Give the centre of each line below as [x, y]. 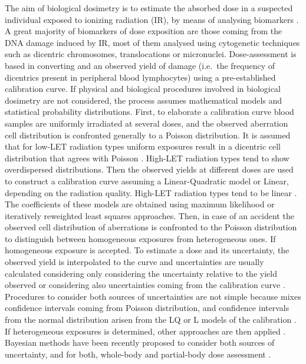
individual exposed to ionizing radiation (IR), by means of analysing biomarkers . [152, 19]
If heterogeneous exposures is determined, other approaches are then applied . [145, 331]
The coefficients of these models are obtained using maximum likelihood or [140, 204]
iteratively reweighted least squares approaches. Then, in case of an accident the [149, 215]
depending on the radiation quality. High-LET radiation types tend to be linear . [151, 192]
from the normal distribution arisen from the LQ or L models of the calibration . [151, 320]
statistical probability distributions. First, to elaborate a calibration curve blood [149, 112]
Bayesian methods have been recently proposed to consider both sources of [140, 343]
